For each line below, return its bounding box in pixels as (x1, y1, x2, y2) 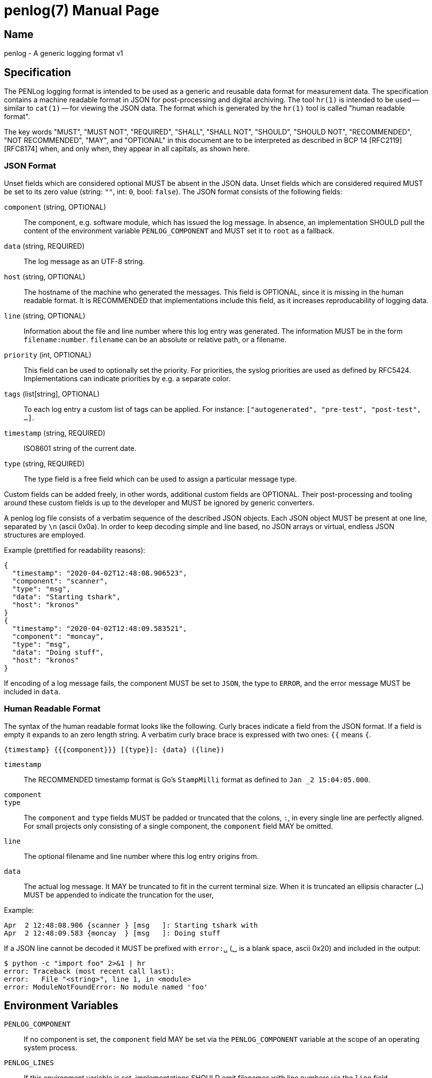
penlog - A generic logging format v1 (4, 49, 123, 58)
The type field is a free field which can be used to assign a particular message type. (24, 474, 297, 483)
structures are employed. (4, 530, 85, 539)
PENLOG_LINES (4, 1059, 54, 1067)
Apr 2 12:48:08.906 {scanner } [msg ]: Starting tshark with (4, 921, 258, 929)
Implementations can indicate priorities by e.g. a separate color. (24, 374, 231, 383)
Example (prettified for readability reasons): (4, 545, 146, 554)
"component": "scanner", (12, 577, 108, 585)
